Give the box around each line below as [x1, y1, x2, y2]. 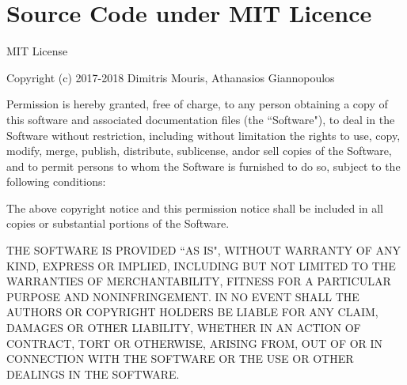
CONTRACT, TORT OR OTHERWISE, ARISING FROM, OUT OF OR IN [6, 334, 383, 351]
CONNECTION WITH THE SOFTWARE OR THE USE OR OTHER [6, 350, 354, 367]
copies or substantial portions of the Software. [6, 215, 230, 232]
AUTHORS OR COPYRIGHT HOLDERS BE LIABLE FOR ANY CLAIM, [6, 304, 378, 320]
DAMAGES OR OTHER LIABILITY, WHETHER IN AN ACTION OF [6, 319, 361, 336]
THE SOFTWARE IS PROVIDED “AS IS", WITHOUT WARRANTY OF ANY [6, 242, 401, 259]
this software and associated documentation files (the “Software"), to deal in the [6, 111, 395, 127]
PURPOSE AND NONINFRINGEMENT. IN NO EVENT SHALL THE [6, 288, 359, 304]
